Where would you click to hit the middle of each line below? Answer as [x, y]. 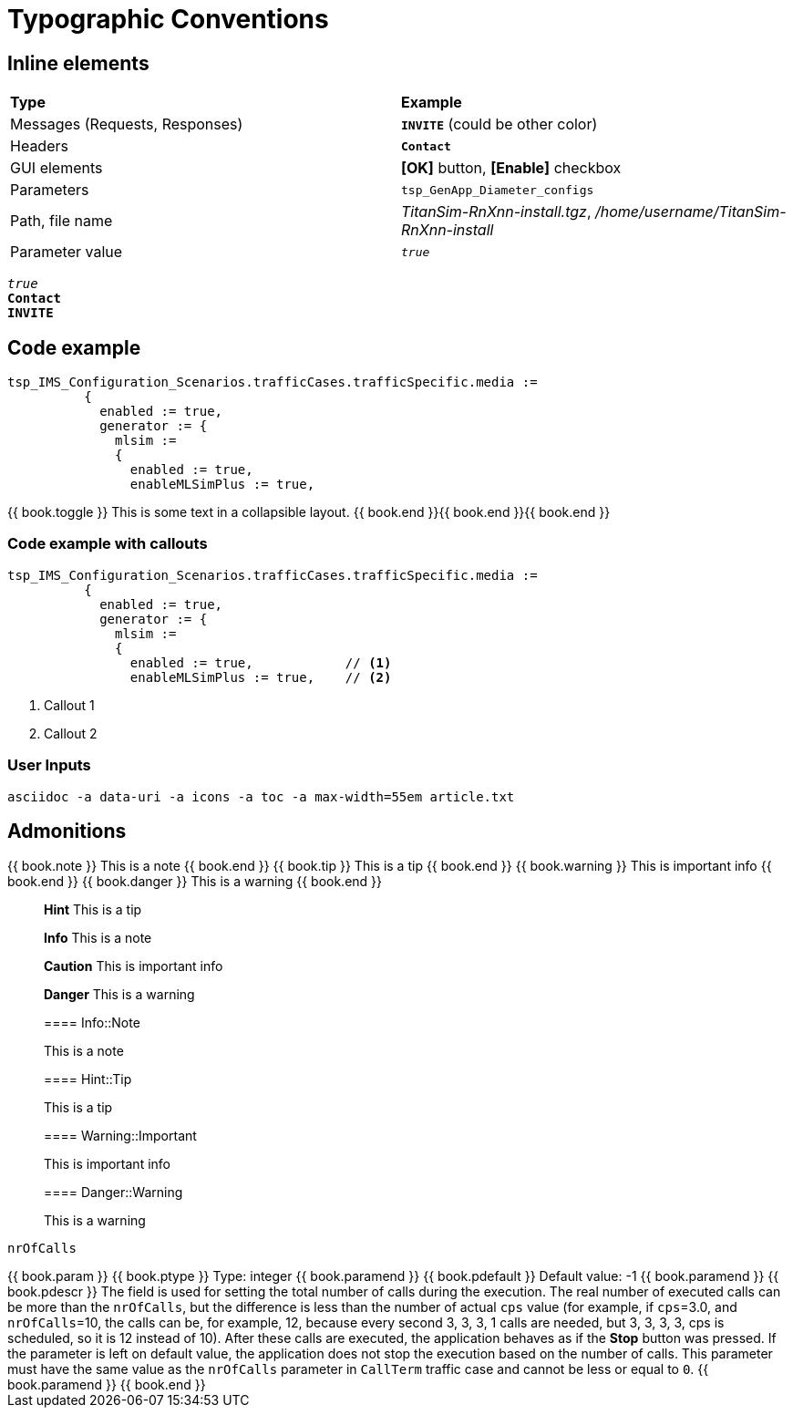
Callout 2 [71, 733]
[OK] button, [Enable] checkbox [511, 168]
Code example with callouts [108, 544]
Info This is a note [98, 938]
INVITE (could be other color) [499, 124]
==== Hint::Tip [88, 1079]
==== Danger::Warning [113, 1193]
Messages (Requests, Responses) [127, 124]
